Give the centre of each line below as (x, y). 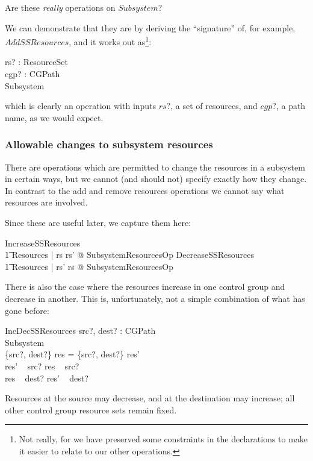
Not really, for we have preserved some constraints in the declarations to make (163, 439)
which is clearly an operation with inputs (81, 106)
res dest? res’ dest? (47, 378)
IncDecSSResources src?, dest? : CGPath (80, 331)
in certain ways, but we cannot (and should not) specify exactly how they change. (156, 179)
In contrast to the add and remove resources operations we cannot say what (145, 190)
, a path (291, 106)
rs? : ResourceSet (37, 62)
